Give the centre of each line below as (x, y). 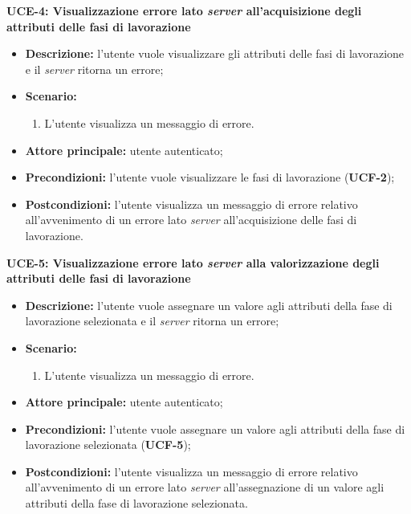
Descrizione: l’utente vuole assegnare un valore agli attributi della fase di (209, 305)
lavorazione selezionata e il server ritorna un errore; (152, 321)
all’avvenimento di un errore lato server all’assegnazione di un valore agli (205, 487)
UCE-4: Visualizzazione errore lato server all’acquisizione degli (184, 10)
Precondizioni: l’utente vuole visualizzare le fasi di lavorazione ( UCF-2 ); (210, 177)
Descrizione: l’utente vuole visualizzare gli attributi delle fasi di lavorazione (215, 53)
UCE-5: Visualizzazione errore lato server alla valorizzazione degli (193, 262)
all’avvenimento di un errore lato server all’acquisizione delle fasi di (191, 220)
